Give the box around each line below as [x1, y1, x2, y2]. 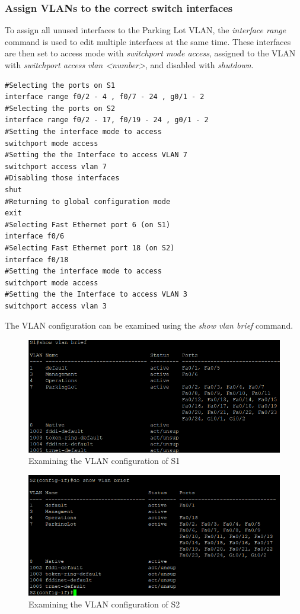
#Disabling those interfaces [5, 174, 120, 183]
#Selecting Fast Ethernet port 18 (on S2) [5, 243, 175, 252]
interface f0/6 [5, 232, 65, 241]
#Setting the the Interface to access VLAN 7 [5, 151, 187, 160]
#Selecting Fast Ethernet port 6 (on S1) [5, 220, 171, 229]
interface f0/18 [5, 255, 69, 264]
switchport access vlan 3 [5, 301, 107, 310]
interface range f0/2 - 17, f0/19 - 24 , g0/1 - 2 [5, 116, 209, 125]
